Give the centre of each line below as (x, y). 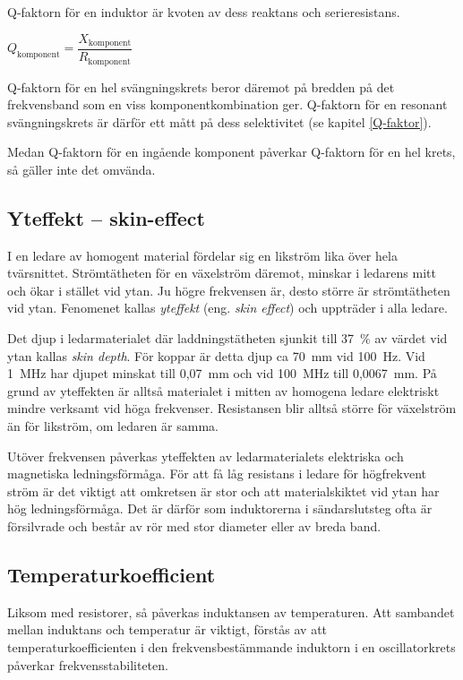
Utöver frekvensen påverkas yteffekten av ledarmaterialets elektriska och (206, 456)
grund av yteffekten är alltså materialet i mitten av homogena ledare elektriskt (223, 390)
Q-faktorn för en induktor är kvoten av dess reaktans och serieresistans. (204, 12)
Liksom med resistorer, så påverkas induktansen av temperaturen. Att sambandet (231, 611)
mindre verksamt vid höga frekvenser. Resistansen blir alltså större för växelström (232, 408)
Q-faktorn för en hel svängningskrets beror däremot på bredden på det (201, 86)
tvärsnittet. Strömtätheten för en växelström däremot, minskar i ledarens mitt (222, 273)
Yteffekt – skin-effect (106, 217)
